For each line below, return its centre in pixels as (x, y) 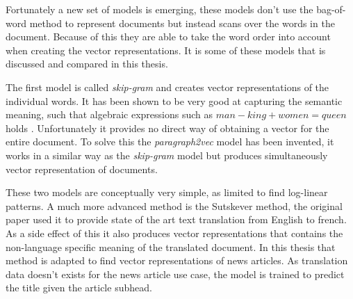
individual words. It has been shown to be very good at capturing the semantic (174, 100)
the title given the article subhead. (79, 288)
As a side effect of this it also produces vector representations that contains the (174, 233)
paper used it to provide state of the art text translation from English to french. (176, 219)
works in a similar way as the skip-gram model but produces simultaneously (167, 155)
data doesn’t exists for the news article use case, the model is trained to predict (175, 274)
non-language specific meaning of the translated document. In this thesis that (171, 247)
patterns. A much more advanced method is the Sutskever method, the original (174, 205)
